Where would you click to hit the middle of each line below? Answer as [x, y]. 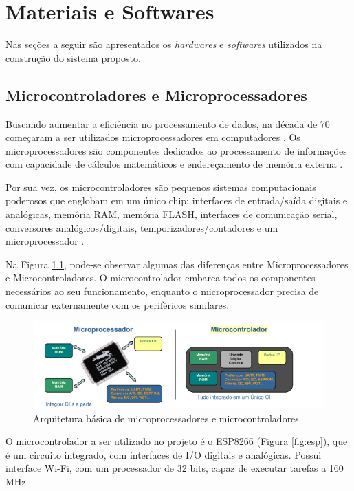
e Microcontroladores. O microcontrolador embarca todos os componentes [161, 277]
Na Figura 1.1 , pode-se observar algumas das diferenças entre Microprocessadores [177, 264]
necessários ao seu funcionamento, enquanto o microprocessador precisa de [162, 291]
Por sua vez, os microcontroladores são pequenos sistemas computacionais [161, 187]
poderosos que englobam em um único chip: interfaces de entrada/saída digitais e [177, 200]
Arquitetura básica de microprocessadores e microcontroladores [166, 418]
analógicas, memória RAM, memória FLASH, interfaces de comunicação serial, [172, 214]
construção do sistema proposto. [73, 57]
